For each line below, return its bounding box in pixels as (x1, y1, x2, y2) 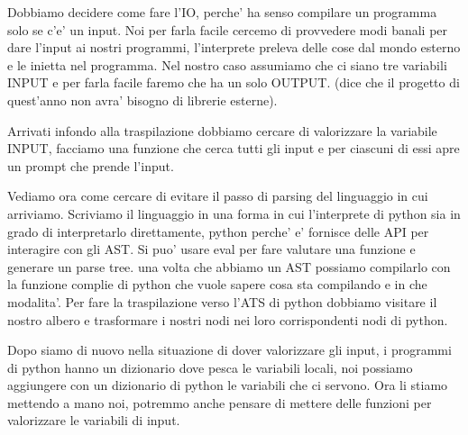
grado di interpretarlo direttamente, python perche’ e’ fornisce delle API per (7, 222, 429, 240)
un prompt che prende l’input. (7, 156, 174, 175)
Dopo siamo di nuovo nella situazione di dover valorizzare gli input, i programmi (7, 340, 452, 359)
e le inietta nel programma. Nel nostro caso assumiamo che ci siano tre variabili (7, 55, 447, 74)
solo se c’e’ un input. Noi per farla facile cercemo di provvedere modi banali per (7, 20, 448, 39)
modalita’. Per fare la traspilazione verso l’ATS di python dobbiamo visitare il (7, 292, 437, 311)
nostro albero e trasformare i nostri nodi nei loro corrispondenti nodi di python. (7, 310, 448, 329)
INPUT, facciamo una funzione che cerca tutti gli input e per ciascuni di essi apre (7, 139, 460, 158)
